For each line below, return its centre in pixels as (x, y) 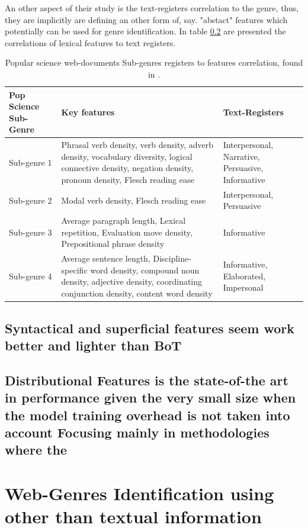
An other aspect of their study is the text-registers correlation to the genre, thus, (152, 8)
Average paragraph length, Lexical (123, 220)
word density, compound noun (145, 270)
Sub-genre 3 (31, 232)
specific (74, 270)
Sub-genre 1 (31, 162)
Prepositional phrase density (113, 244)
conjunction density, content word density (137, 293)
